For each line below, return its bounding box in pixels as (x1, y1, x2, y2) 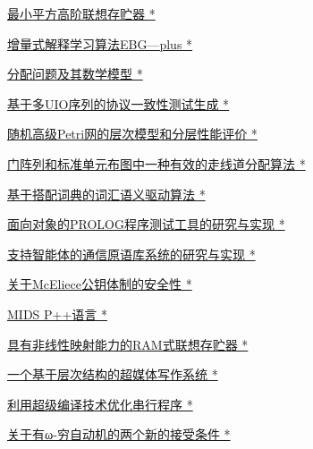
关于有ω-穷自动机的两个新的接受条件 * (7, 425, 231, 444)
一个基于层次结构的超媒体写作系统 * (7, 365, 218, 384)
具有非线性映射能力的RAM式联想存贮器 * (7, 335, 249, 353)
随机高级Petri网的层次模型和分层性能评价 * (7, 124, 258, 143)
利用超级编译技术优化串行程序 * (7, 394, 193, 413)
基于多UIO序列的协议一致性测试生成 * (7, 94, 230, 113)
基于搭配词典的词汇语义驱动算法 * (7, 184, 206, 203)
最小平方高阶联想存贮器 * (7, 4, 156, 22)
